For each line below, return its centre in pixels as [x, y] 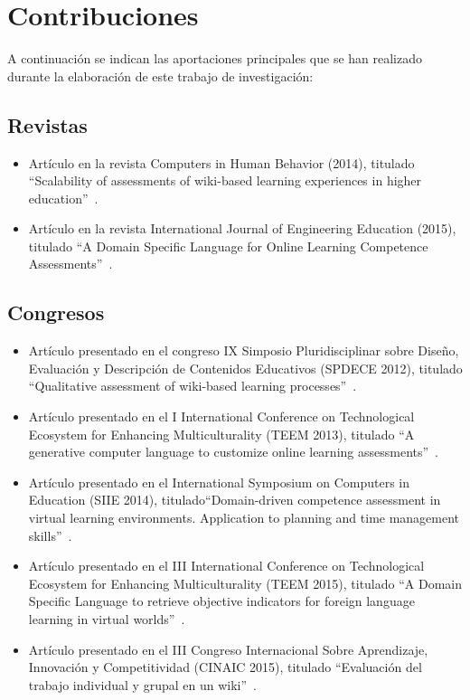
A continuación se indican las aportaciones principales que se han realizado [215, 58]
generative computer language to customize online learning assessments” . [234, 452]
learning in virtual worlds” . [107, 619]
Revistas [47, 124]
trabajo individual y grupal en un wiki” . [142, 684]
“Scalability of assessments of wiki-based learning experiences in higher [225, 180]
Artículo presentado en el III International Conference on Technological [226, 566]
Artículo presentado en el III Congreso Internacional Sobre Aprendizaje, [228, 649]
